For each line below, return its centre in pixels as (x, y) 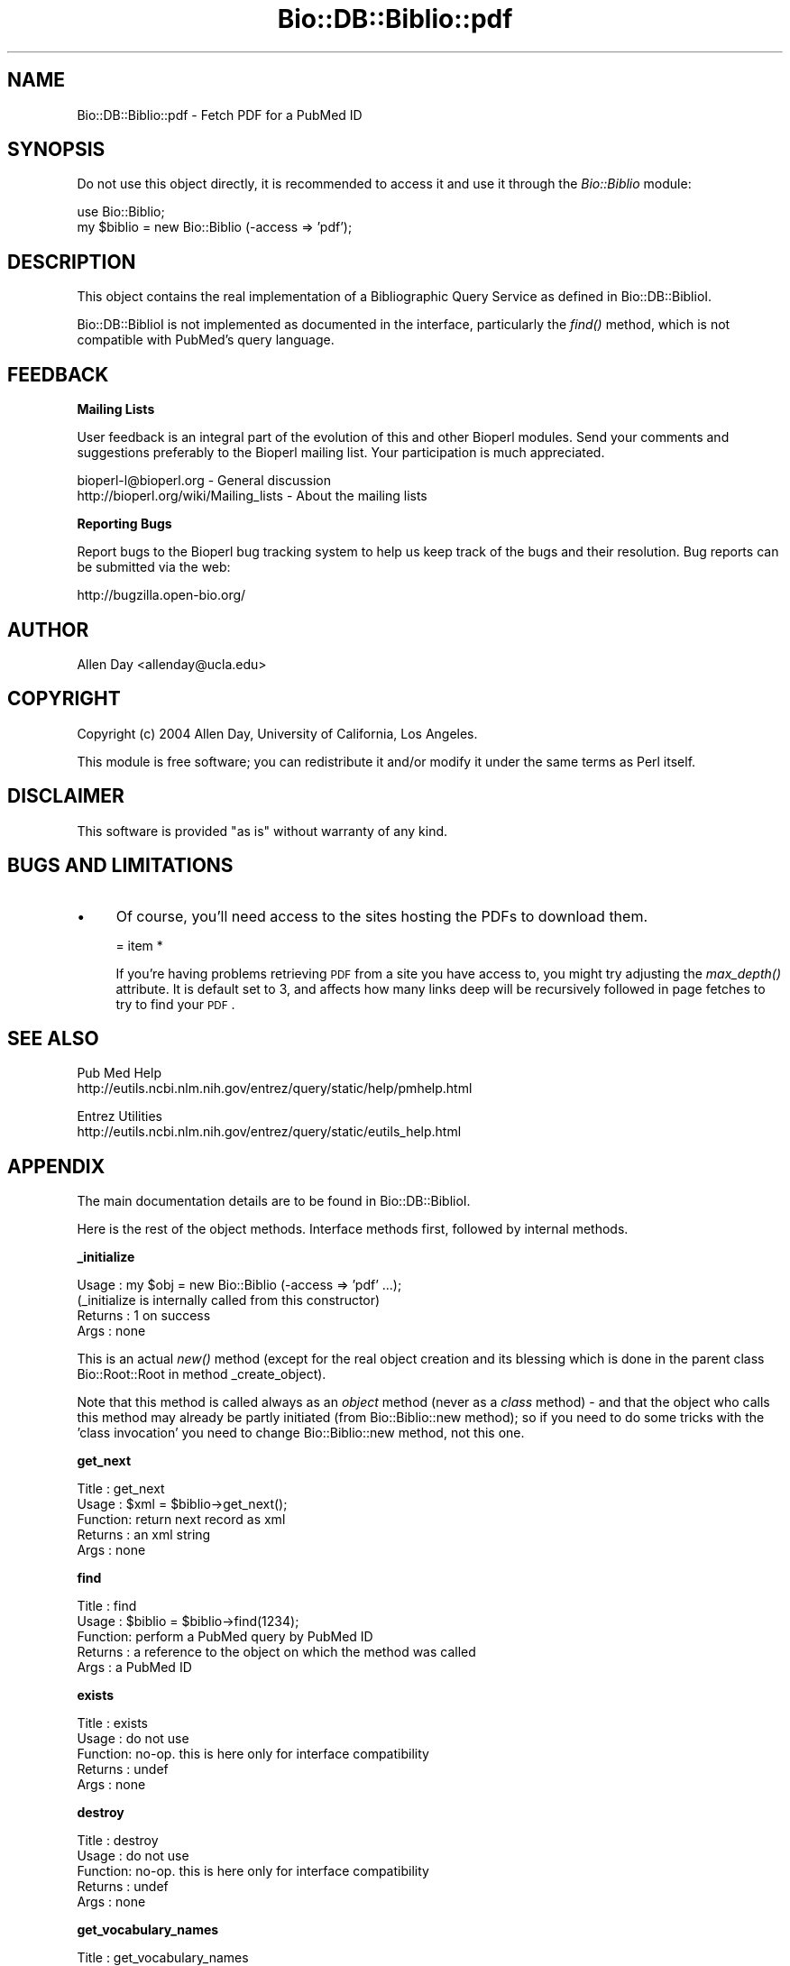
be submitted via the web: (154, 567)
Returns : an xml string (144, 1535)
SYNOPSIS (56, 150)
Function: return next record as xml (181, 1520)
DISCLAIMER (66, 796)
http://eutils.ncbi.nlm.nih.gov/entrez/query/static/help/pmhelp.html (275, 1089)
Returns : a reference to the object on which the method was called (276, 1652)
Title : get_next (121, 1489)
